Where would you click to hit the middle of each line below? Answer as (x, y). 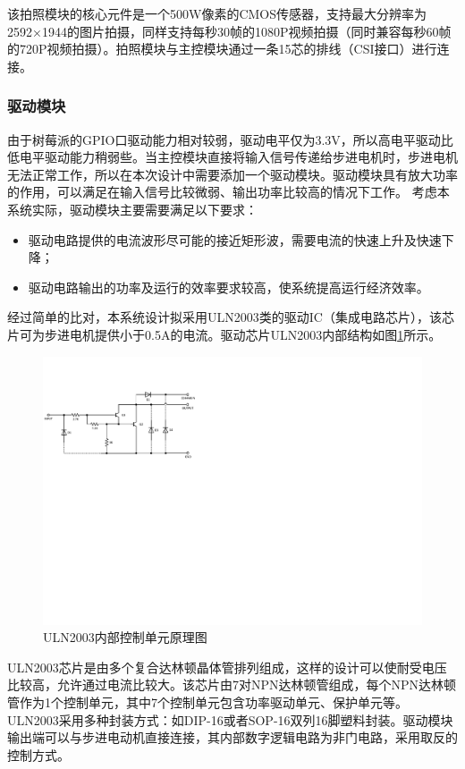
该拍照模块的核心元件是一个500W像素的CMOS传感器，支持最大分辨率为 (217, 13)
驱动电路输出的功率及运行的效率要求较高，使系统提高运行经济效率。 (228, 287)
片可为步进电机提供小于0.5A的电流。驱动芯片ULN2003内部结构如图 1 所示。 (224, 334)
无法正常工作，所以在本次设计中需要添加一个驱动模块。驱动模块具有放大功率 (232, 174)
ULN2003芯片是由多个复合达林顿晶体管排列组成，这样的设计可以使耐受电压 (227, 667)
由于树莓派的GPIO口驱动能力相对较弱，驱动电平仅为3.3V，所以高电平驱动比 (230, 139)
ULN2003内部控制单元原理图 (125, 637)
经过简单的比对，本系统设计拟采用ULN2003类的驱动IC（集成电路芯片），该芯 (231, 317)
